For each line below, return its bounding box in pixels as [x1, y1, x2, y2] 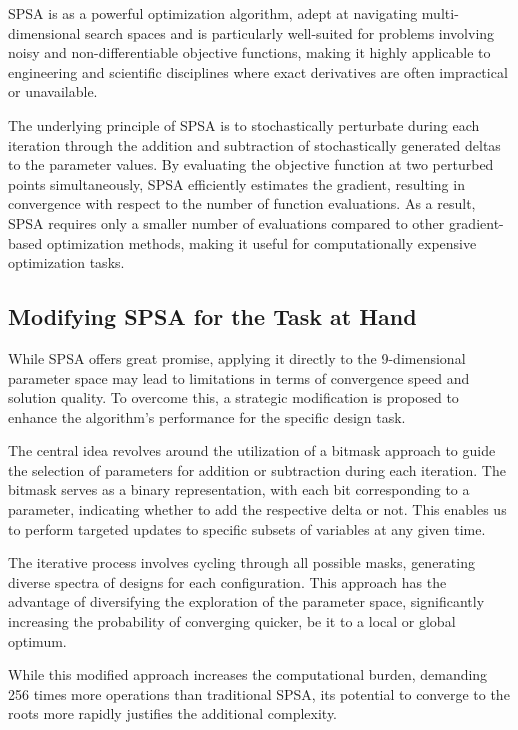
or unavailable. [8, 81, 98, 102]
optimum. [8, 630, 67, 651]
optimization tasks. [8, 252, 125, 273]
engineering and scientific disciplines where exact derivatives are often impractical [8, 61, 508, 82]
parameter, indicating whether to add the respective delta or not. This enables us [8, 499, 507, 520]
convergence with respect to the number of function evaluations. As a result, [8, 193, 476, 214]
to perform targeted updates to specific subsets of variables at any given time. [8, 518, 486, 539]
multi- [421, 3, 459, 23]
